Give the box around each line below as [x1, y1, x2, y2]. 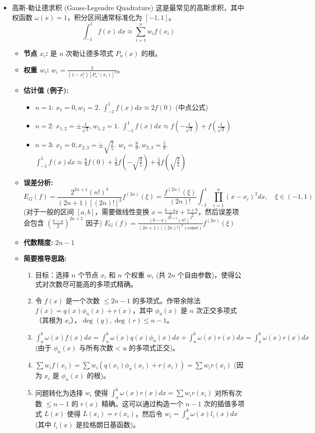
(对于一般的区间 [23, 207, 74, 217]
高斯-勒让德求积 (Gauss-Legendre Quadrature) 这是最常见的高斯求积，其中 [12, 2, 245, 12]
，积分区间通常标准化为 [67, 12, 142, 22]
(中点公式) [175, 102, 208, 112]
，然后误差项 [198, 207, 239, 217]
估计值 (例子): [23, 85, 69, 95]
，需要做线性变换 [95, 207, 150, 217]
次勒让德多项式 [66, 48, 114, 58]
